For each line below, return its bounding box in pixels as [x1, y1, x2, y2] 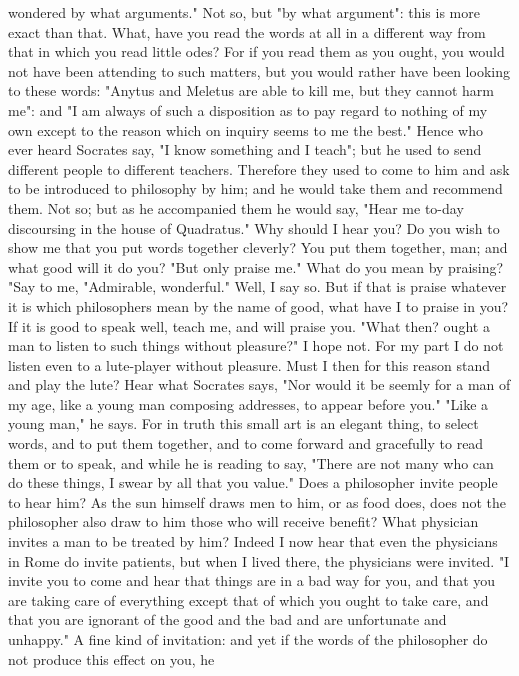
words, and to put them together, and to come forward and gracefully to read [8, 433, 484, 454]
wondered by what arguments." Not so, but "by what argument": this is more [8, 2, 480, 22]
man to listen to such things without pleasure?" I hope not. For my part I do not [8, 335, 504, 356]
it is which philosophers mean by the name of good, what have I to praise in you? [8, 295, 509, 316]
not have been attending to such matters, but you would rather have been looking [8, 60, 510, 81]
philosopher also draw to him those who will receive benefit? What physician [8, 511, 479, 532]
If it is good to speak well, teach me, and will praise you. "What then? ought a [8, 315, 490, 336]
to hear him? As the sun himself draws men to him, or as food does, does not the [8, 491, 507, 512]
